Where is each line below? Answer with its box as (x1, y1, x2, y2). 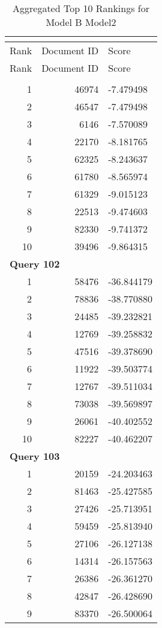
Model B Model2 (46, 15, 116, 29)
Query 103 (10, 449, 60, 463)
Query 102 (10, 257, 60, 271)
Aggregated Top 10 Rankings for (13, 1, 149, 15)
